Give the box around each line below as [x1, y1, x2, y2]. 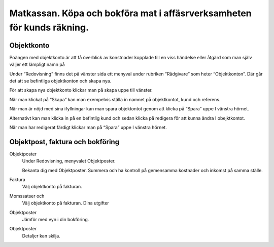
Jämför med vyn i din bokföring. [22, 217, 89, 223]
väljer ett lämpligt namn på [9, 61, 65, 68]
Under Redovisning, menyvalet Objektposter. [22, 158, 116, 164]
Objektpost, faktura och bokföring [9, 137, 119, 146]
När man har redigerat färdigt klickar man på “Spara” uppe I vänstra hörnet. [9, 124, 167, 130]
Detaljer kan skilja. [22, 233, 60, 239]
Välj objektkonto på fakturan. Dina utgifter [22, 200, 109, 206]
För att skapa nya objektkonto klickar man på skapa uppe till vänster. [9, 87, 153, 93]
